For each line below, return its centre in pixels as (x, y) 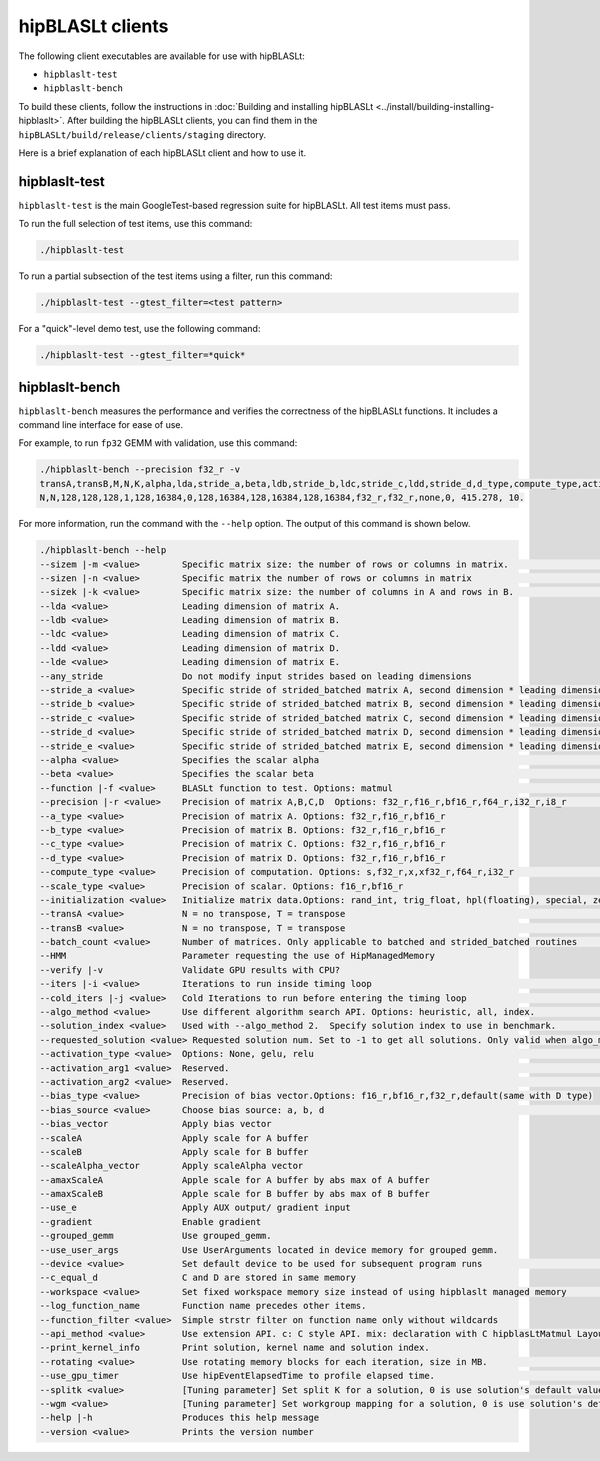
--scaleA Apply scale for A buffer (174, 1138)
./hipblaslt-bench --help (103, 550)
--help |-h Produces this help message (179, 1418)
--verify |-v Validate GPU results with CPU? (190, 969)
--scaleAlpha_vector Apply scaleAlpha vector (171, 1166)
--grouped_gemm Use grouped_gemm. (155, 1236)
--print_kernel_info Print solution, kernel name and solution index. (234, 1348)
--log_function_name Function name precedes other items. (203, 1306)
